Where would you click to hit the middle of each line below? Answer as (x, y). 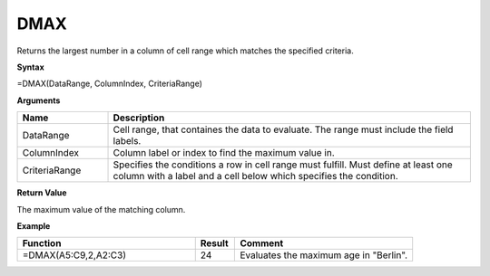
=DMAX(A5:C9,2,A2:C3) (74, 255)
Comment (262, 243)
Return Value (42, 193)
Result (214, 243)
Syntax (30, 67)
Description (139, 118)
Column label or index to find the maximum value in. (224, 153)
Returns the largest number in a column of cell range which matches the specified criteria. (185, 51)
